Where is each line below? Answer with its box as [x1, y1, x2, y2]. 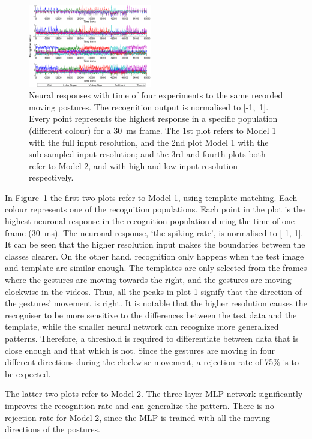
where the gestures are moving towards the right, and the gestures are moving [5, 273, 292, 286]
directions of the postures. [5, 423, 100, 435]
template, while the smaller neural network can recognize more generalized [5, 320, 279, 333]
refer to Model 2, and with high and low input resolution [29, 159, 238, 172]
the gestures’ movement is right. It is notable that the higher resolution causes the [5, 297, 307, 309]
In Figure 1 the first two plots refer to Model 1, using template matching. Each [5, 191, 298, 203]
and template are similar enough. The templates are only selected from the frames [5, 261, 307, 274]
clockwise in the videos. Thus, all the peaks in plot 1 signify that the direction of [5, 285, 302, 297]
